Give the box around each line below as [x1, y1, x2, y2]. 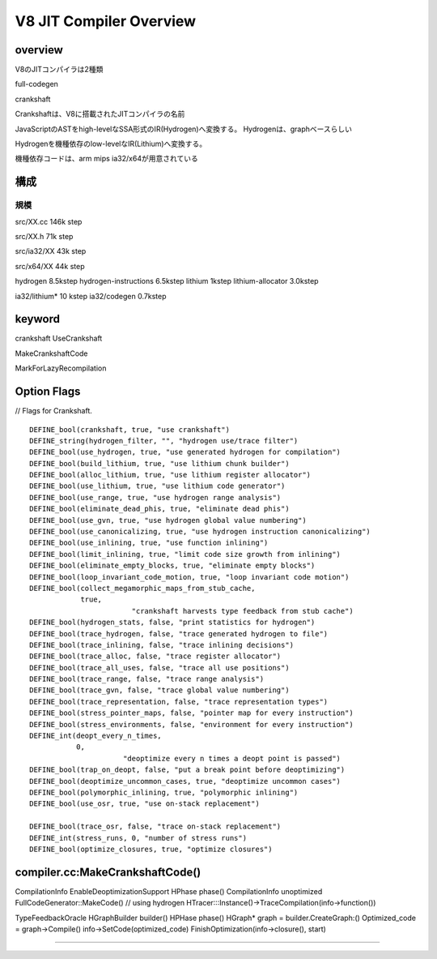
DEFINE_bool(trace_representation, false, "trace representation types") [29, 697, 329, 706]
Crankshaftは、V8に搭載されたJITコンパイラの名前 [15, 109, 185, 119]
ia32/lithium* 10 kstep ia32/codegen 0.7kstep [15, 291, 167, 301]
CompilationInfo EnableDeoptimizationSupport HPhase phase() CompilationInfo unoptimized [15, 886, 323, 896]
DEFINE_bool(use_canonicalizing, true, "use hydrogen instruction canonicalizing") [29, 527, 371, 537]
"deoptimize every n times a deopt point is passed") [122, 754, 342, 763]
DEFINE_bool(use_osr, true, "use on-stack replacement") [29, 799, 261, 808]
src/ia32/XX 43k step [15, 246, 87, 256]
